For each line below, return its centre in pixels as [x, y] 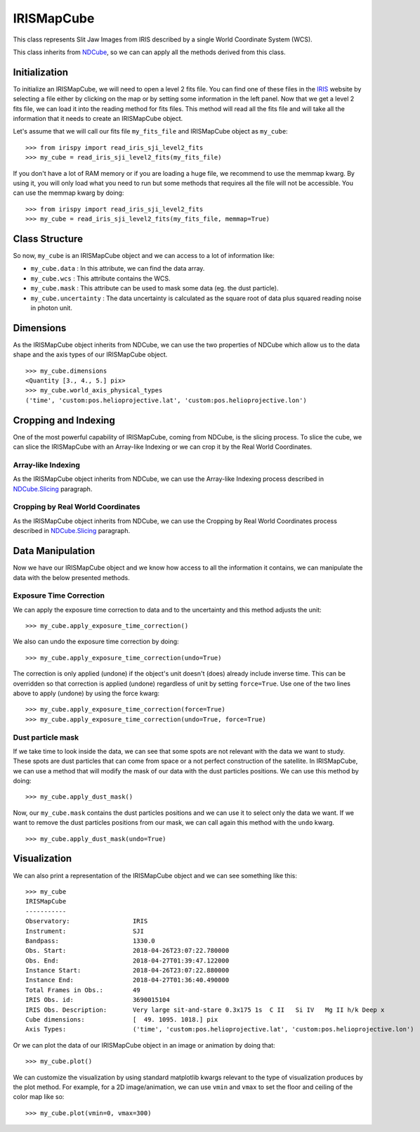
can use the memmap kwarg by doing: [68, 193]
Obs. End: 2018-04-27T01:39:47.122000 [127, 960]
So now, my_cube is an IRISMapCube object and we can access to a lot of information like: [144, 256]
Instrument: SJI [85, 931]
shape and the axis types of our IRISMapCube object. [90, 354]
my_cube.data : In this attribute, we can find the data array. [118, 269]
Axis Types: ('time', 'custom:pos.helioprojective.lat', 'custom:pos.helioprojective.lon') [220, 1029]
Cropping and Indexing [64, 420]
